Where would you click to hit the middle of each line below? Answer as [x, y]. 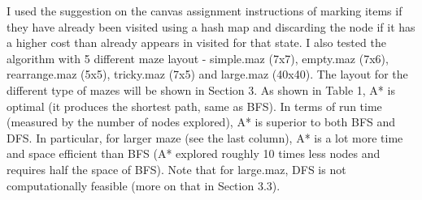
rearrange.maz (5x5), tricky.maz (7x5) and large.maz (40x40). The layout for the [207, 74]
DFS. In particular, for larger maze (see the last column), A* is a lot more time [205, 137]
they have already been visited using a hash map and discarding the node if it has [211, 26]
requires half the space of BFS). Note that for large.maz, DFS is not [176, 169]
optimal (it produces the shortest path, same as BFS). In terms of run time [194, 106]
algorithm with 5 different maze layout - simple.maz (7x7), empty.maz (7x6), [198, 58]
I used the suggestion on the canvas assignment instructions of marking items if [204, 11]
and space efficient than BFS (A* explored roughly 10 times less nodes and [194, 153]
